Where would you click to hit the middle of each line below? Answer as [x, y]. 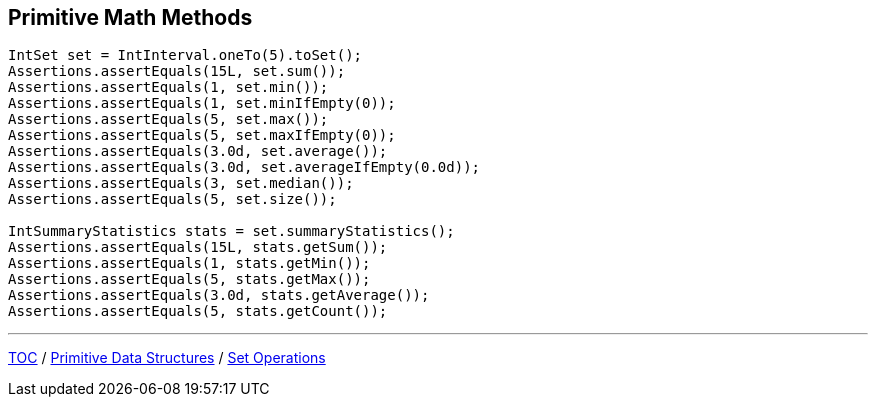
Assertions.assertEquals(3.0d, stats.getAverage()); [219, 295]
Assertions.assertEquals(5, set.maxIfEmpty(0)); [202, 135]
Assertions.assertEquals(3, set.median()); [181, 183]
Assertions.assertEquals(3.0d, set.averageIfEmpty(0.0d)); [244, 167]
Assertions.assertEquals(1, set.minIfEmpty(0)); [202, 103]
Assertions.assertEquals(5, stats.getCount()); [198, 311]
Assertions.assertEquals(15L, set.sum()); [177, 71]
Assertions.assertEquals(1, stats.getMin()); [189, 263]
